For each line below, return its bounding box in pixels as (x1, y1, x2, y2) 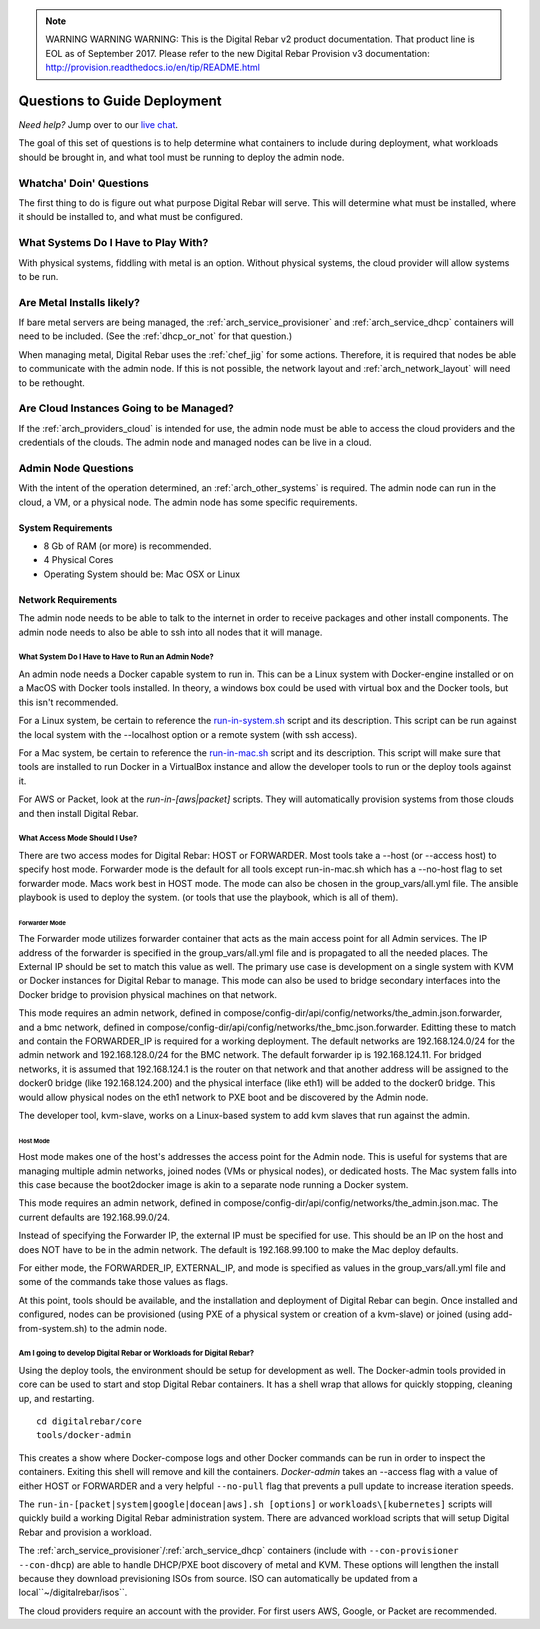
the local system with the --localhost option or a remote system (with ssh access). (18, 728, 358, 740)
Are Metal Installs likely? (18, 295, 140, 309)
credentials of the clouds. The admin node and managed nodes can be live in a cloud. (18, 436, 372, 449)
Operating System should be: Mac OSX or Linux (43, 568, 240, 580)
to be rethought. (18, 376, 85, 389)
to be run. (18, 270, 59, 282)
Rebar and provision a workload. (18, 1526, 152, 1538)
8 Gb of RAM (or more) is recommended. (43, 540, 212, 552)
